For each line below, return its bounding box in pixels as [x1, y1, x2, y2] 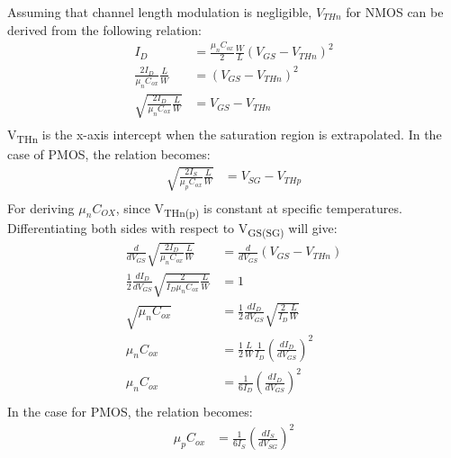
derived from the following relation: [7, 20, 202, 39]
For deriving [7, 198, 75, 217]
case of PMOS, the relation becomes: [7, 145, 211, 164]
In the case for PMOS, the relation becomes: [7, 402, 253, 421]
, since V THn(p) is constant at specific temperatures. [115, 198, 402, 220]
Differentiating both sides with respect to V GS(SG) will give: [7, 218, 338, 239]
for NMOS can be [346, 3, 444, 21]
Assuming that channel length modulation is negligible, [7, 3, 312, 21]
